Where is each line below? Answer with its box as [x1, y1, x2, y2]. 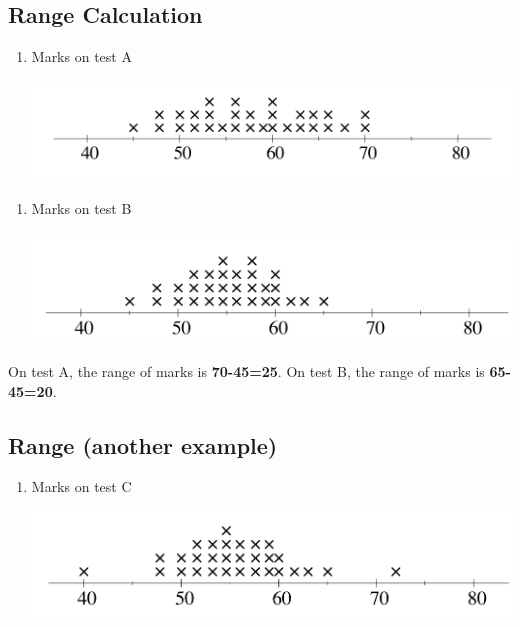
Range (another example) [8, 429, 278, 460]
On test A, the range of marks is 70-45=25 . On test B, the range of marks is [8, 360, 485, 381]
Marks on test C [31, 476, 132, 497]
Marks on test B [31, 198, 132, 219]
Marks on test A [31, 46, 132, 67]
